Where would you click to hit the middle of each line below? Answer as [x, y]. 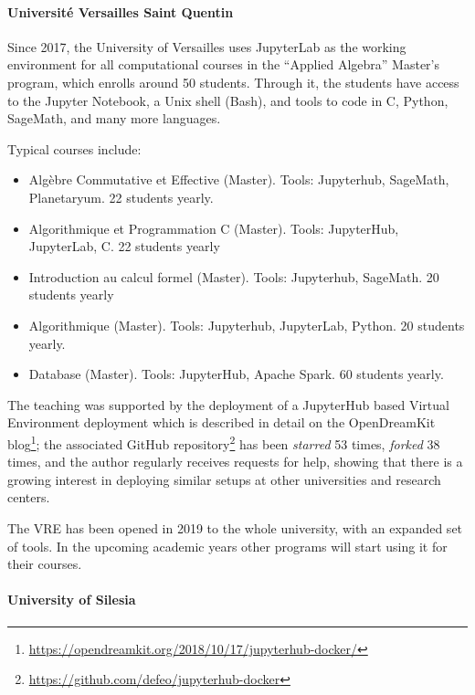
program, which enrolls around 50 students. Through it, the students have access [233, 82]
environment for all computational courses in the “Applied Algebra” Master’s [224, 64]
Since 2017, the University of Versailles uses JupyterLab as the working [207, 46]
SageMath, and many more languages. [114, 118]
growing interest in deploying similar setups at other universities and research [224, 479]
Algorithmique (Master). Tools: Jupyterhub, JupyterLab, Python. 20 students [247, 325]
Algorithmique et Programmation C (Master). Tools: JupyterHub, [214, 228]
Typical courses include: [74, 148]
